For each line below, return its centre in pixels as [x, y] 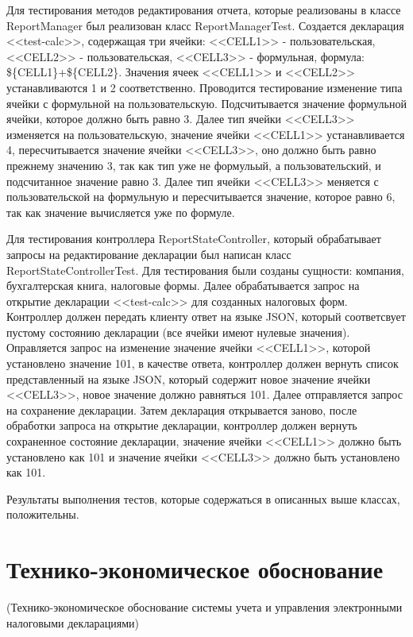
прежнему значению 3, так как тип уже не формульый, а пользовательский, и [194, 165]
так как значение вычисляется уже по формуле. [121, 212]
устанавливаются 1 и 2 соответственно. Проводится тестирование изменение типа [205, 87]
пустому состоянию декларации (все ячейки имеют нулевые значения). [178, 332]
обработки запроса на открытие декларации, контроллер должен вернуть [182, 425]
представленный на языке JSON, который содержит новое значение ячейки [189, 378]
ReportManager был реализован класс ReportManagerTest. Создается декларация [205, 25]
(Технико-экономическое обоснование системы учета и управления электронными [205, 607]
